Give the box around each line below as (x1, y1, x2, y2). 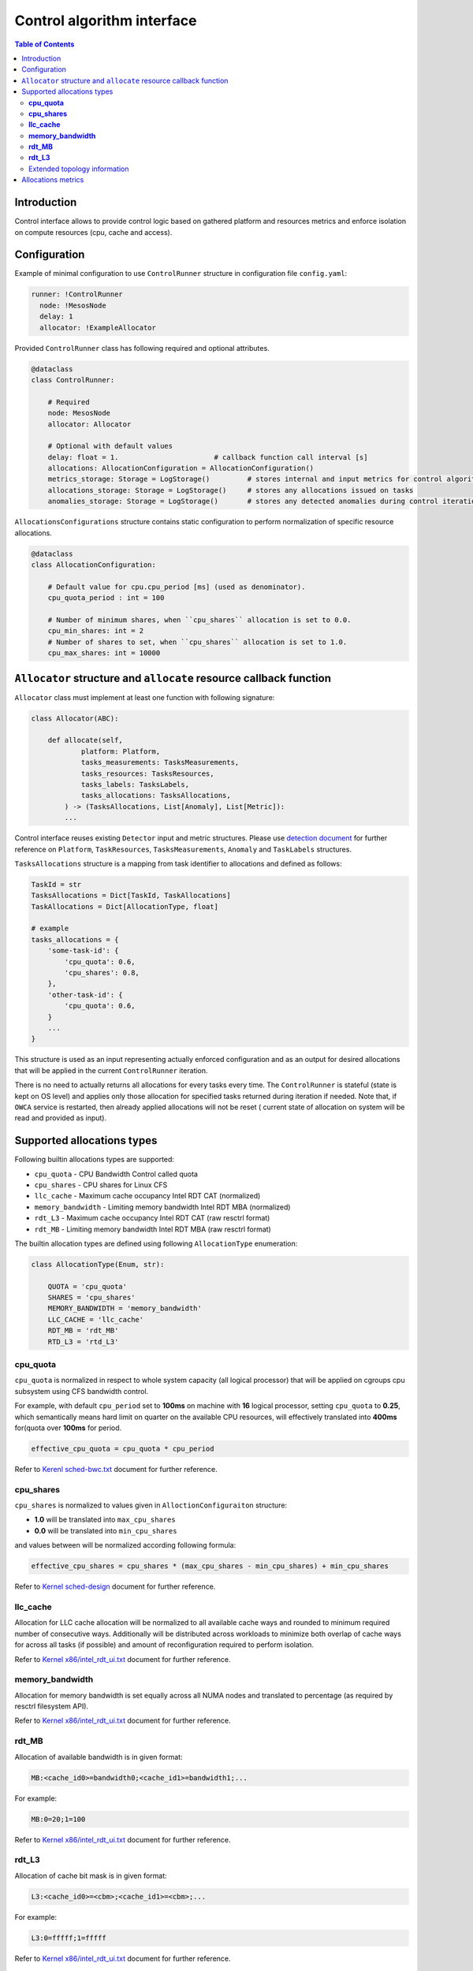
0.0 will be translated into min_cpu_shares (34, 1526, 177, 1535)
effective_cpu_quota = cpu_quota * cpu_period (31, 1444, 214, 1453)
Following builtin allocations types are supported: (14, 1155, 175, 1164)
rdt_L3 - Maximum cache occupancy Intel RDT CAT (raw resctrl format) (34, 1213, 270, 1223)
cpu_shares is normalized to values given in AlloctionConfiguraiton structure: (14, 1500, 288, 1510)
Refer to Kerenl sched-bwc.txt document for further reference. (14, 1464, 218, 1474)
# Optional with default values (47, 442, 173, 451)
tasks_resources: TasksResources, (80, 769, 214, 778)
